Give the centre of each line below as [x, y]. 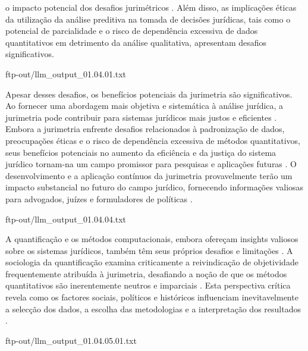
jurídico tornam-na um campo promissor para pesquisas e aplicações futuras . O [151, 164]
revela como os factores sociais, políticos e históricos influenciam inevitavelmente [152, 297]
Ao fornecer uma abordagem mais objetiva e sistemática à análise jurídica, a [144, 106]
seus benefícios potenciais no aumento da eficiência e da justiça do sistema [141, 152]
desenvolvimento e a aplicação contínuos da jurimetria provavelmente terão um [149, 175]
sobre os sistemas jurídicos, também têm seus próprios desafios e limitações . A [149, 250]
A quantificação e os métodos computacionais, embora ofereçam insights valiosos [152, 239]
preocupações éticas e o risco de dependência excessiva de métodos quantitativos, [153, 140]
